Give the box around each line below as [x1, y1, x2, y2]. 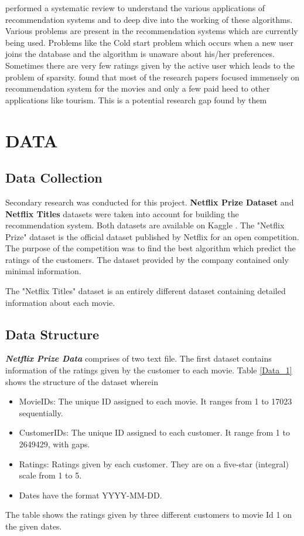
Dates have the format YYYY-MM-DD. [19, 488, 162, 501]
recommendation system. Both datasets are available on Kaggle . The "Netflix [5, 219, 285, 231]
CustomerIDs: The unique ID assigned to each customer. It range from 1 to [19, 426, 290, 439]
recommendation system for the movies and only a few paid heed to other [5, 82, 270, 95]
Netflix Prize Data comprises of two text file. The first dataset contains [5, 352, 272, 365]
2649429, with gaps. [19, 438, 90, 450]
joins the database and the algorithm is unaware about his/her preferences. [5, 48, 275, 60]
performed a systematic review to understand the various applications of [5, 2, 265, 14]
